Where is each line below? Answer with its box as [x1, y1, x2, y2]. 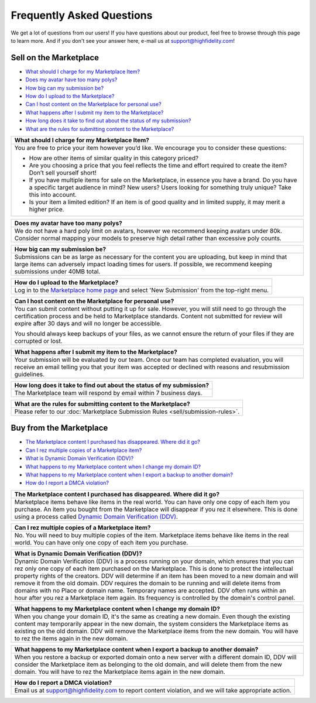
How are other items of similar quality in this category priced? [29, 154, 199, 162]
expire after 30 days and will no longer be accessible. [14, 319, 162, 327]
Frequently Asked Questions [11, 9, 153, 22]
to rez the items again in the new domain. [14, 634, 128, 642]
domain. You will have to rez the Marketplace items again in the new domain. [14, 667, 225, 675]
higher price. [29, 205, 64, 213]
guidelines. [14, 370, 45, 378]
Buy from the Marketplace [11, 423, 108, 433]
